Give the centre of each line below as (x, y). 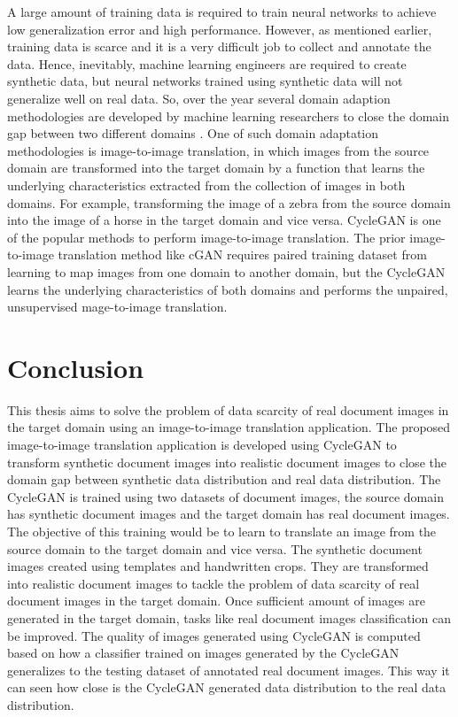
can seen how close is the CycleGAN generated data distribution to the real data (227, 687)
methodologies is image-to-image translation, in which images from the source (218, 150)
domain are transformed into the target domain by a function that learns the (216, 168)
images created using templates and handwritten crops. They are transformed (218, 566)
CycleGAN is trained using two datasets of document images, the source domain (225, 496)
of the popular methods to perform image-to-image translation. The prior (206, 237)
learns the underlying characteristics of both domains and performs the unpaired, (228, 289)
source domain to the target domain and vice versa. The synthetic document (215, 548)
